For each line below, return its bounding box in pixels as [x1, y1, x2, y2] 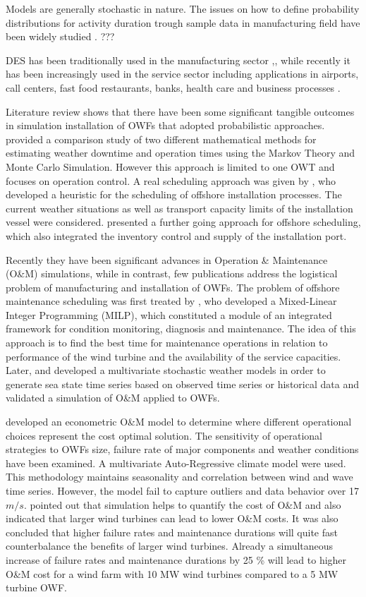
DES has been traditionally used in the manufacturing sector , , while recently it [6, 52, 350, 67]
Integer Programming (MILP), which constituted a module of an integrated [6, 307, 332, 322]
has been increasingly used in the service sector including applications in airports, [6, 66, 359, 81]
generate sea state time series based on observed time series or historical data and [6, 376, 359, 391]
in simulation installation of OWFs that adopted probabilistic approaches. [6, 118, 325, 133]
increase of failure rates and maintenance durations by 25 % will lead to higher [6, 552, 347, 567]
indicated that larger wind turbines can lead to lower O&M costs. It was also [6, 511, 338, 526]
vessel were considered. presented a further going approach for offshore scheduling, [6, 215, 361, 229]
